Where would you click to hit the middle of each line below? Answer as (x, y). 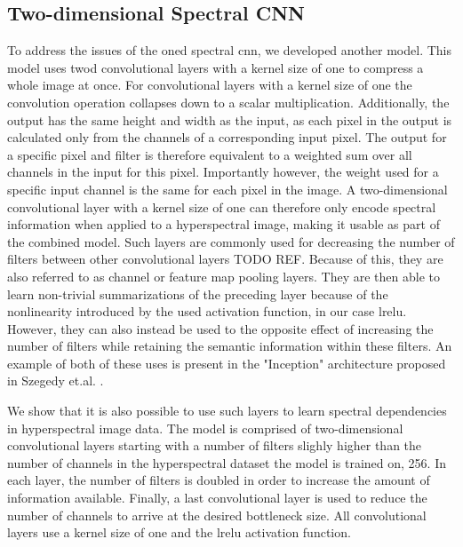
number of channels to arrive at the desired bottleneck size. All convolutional (217, 515)
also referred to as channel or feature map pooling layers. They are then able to (224, 276)
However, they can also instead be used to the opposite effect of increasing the (220, 328)
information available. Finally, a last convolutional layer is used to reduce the (217, 498)
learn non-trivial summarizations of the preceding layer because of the (198, 293)
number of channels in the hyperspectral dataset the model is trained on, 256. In (227, 462)
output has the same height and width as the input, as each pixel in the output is (230, 119)
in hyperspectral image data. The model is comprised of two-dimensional (205, 428)
